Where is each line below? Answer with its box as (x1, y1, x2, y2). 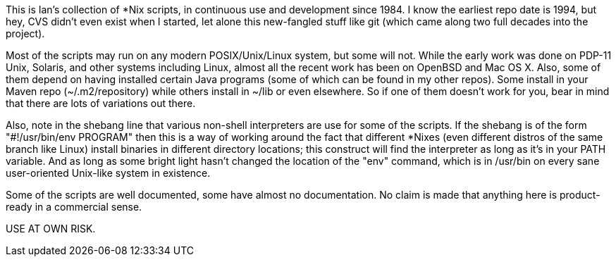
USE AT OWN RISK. (6, 223, 96, 235)
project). (6, 27, 45, 39)
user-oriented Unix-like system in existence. (6, 167, 211, 179)
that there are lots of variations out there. (6, 97, 196, 109)
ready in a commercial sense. (6, 201, 142, 213)
